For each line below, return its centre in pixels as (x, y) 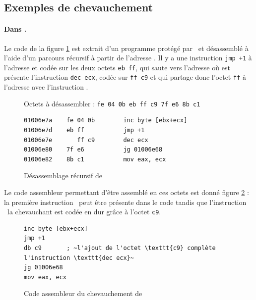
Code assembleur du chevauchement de (83, 293)
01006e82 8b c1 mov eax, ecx (95, 159)
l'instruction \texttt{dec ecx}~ (79, 258)
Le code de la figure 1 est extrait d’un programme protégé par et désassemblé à (126, 48)
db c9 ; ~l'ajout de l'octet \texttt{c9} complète (120, 248)
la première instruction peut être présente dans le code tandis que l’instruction (125, 202)
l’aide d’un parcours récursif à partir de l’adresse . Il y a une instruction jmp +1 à (128, 58)
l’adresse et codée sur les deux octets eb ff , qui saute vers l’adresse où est (117, 67)
